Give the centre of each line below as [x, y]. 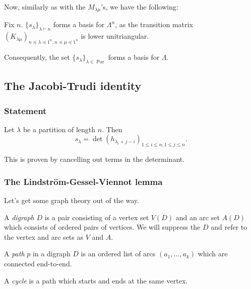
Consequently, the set [37, 57]
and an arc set [198, 217]
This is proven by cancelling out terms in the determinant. [95, 159]
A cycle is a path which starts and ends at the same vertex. [96, 280]
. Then [112, 129]
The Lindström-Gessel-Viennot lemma [83, 181]
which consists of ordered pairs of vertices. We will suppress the [102, 227]
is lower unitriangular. [115, 36]
